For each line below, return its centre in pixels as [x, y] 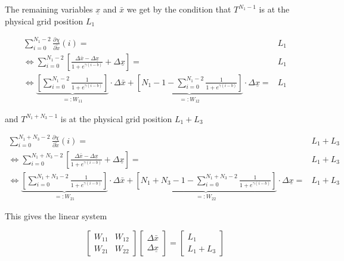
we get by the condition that [179, 9]
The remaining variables [49, 9]
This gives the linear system [56, 216]
